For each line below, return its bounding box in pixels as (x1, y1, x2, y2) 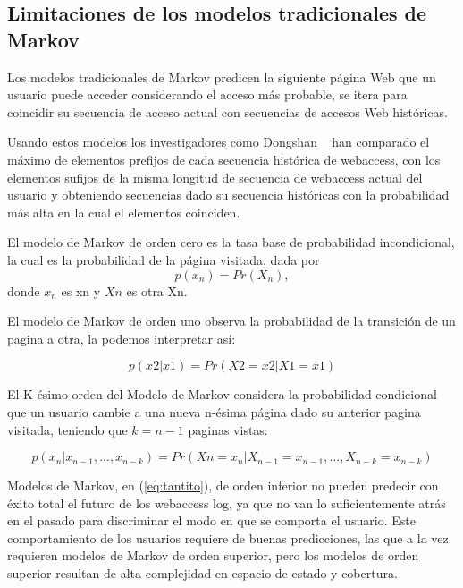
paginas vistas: (188, 420, 268, 439)
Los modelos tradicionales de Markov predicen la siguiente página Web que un (7, 67, 436, 86)
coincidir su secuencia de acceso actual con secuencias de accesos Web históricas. (7, 102, 448, 121)
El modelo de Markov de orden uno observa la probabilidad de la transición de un (7, 311, 456, 330)
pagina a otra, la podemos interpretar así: (7, 328, 236, 347)
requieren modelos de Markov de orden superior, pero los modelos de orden (7, 546, 419, 565)
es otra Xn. (126, 281, 188, 300)
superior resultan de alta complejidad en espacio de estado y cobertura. (7, 564, 398, 583)
